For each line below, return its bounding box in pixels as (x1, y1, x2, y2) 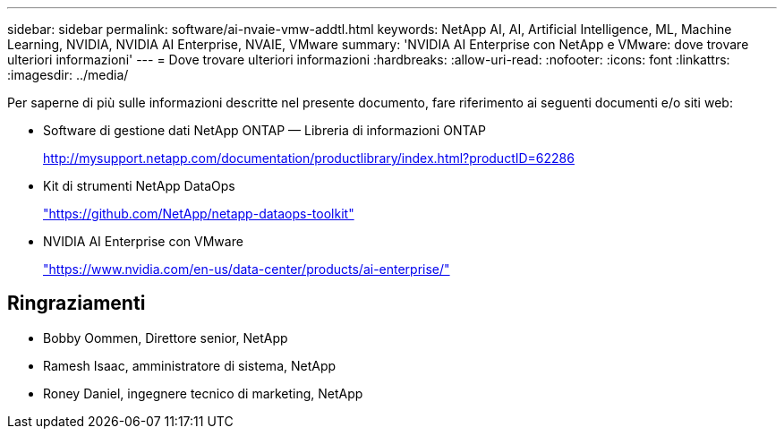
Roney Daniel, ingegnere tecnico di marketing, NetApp (43, 385, 363, 401)
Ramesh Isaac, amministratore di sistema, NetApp (43, 357, 337, 373)
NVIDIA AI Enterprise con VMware (43, 234, 243, 249)
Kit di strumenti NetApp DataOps (43, 178, 235, 193)
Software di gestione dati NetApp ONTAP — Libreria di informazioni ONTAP (43, 123, 486, 138)
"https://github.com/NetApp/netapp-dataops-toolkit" (43, 206, 354, 221)
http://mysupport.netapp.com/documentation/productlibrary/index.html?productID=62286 (43, 150, 575, 166)
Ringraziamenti (7, 292, 146, 315)
